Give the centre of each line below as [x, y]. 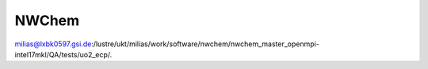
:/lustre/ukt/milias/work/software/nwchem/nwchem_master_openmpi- [206, 44]
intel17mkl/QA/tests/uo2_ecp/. [63, 54]
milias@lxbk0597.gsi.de [53, 44]
